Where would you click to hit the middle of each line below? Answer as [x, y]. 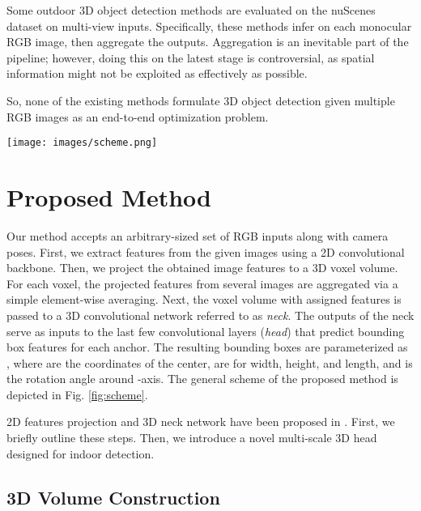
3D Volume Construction [113, 497]
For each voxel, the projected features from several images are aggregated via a [202, 283]
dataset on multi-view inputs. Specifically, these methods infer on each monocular [209, 26]
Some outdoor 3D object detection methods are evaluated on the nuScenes [191, 10]
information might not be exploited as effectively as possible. [157, 73]
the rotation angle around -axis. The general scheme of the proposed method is [202, 379]
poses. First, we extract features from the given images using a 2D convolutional [206, 251]
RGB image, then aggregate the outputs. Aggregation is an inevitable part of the [208, 42]
